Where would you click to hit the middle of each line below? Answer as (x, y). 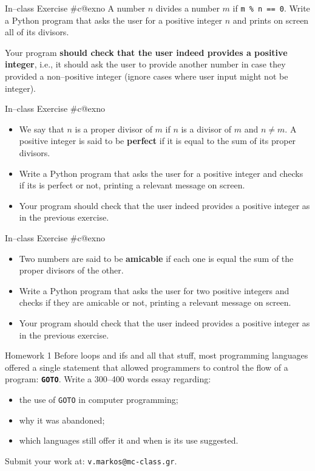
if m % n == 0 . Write (271, 8)
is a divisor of (206, 129)
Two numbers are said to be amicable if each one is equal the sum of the (156, 258)
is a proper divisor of (113, 129)
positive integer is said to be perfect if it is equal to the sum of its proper (157, 141)
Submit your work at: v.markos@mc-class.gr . (91, 460)
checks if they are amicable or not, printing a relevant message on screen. (155, 302)
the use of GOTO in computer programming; (99, 399)
